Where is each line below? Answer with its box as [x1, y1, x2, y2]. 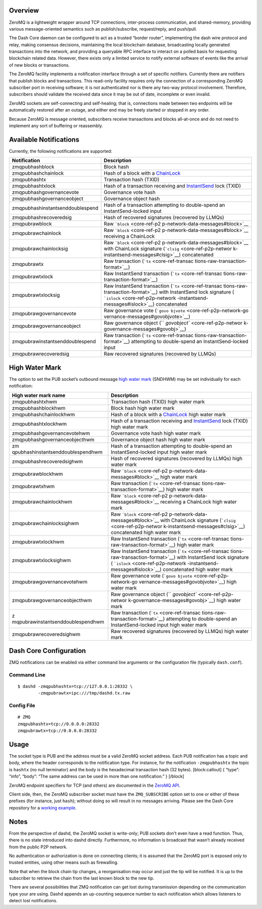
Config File [9, 702, 35, 709]
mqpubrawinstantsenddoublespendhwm [12, 618, 104, 625]
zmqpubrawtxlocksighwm [12, 557, 71, 564]
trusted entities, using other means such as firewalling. [9, 860, 119, 865]
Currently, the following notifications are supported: [9, 148, 113, 154]
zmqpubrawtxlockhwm [12, 538, 65, 545]
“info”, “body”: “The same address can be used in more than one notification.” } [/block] [9, 774, 184, 779]
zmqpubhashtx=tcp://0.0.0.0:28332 [17, 721, 99, 727]
